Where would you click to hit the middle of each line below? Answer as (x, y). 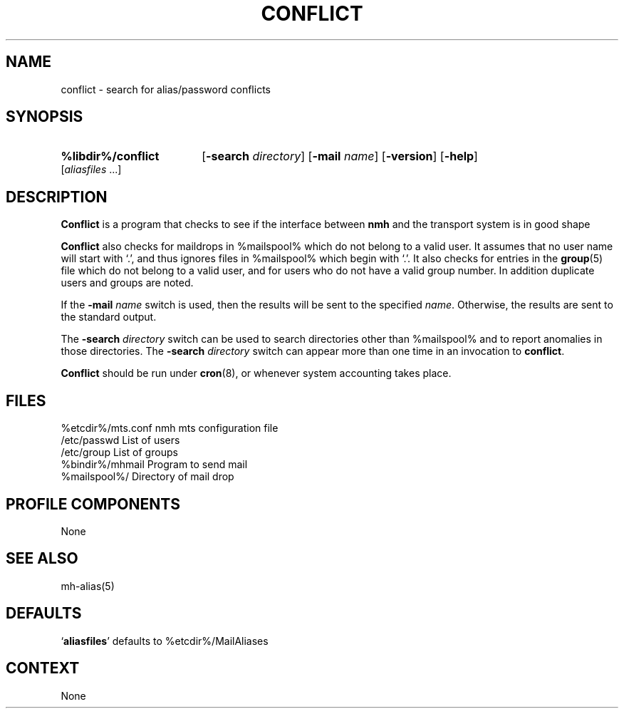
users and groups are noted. (127, 283)
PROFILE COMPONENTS (93, 504)
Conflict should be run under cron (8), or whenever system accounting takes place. (256, 373)
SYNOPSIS (45, 117)
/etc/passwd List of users (120, 440)
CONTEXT (43, 668)
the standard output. (109, 317)
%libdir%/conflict (110, 156)
